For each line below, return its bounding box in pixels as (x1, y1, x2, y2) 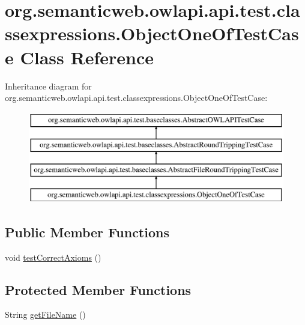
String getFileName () (5, 308, 86, 321)
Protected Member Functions (5, 280, 192, 299)
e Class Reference (5, 44, 154, 69)
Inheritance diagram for (5, 79, 92, 92)
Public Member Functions (5, 222, 169, 241)
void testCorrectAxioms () (5, 251, 101, 263)
